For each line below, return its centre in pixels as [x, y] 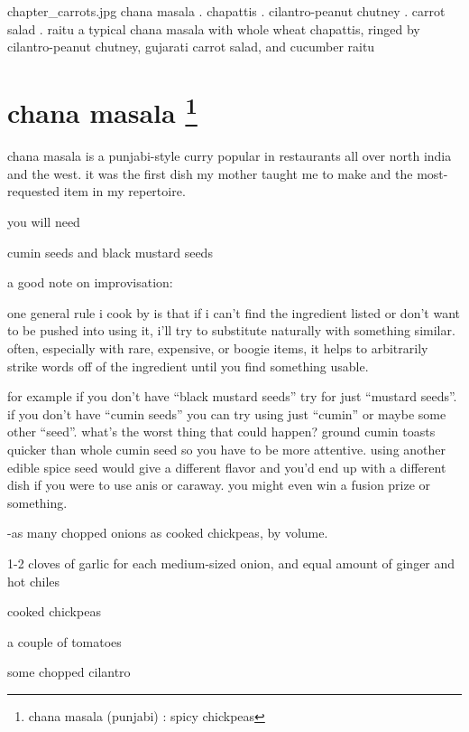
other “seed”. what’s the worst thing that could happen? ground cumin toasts [221, 432]
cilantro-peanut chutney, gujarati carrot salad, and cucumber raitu [191, 47]
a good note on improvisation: [90, 282]
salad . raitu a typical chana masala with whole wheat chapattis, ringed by [214, 28]
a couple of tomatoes [64, 641]
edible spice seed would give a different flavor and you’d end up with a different [227, 467]
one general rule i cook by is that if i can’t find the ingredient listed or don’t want [234, 312]
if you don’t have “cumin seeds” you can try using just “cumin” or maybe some [227, 413]
